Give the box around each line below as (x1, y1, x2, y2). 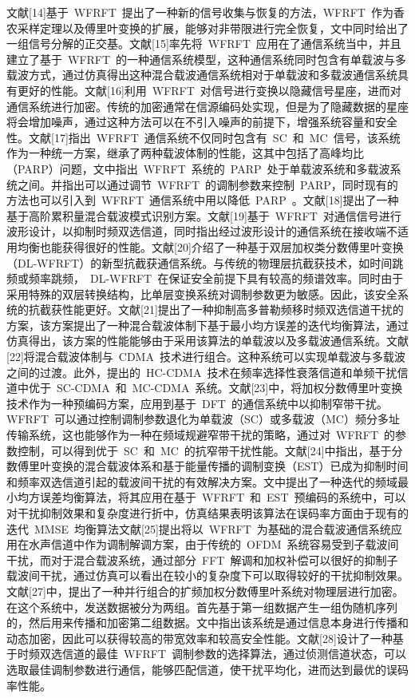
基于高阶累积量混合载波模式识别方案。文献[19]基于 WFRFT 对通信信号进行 (6, 207, 401, 224)
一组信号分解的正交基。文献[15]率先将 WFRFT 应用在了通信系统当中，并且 (6, 35, 401, 52)
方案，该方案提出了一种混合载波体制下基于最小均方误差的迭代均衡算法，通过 (6, 316, 409, 333)
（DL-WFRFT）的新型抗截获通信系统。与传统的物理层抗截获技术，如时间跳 (6, 254, 404, 271)
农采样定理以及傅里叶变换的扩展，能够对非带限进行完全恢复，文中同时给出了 (6, 19, 409, 36)
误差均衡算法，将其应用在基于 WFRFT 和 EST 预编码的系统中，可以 (39, 489, 406, 506)
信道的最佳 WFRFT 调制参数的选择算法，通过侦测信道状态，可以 (61, 645, 407, 662)
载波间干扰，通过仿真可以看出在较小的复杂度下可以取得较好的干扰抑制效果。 (6, 567, 409, 584)
